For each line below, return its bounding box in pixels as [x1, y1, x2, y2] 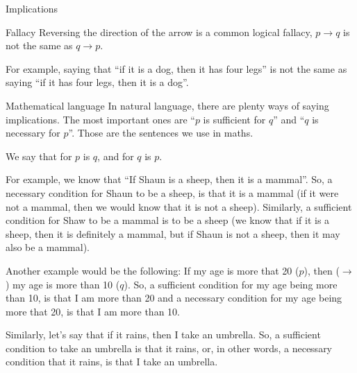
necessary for [6, 125, 60, 140]
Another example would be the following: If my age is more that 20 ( [6, 263, 299, 277]
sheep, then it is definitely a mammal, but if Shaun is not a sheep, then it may [6, 226, 340, 241]
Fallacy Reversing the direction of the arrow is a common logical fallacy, [6, 24, 313, 39]
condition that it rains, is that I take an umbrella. [6, 354, 218, 369]
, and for [97, 148, 134, 163]
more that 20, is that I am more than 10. [6, 304, 180, 318]
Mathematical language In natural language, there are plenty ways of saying [6, 98, 329, 112]
